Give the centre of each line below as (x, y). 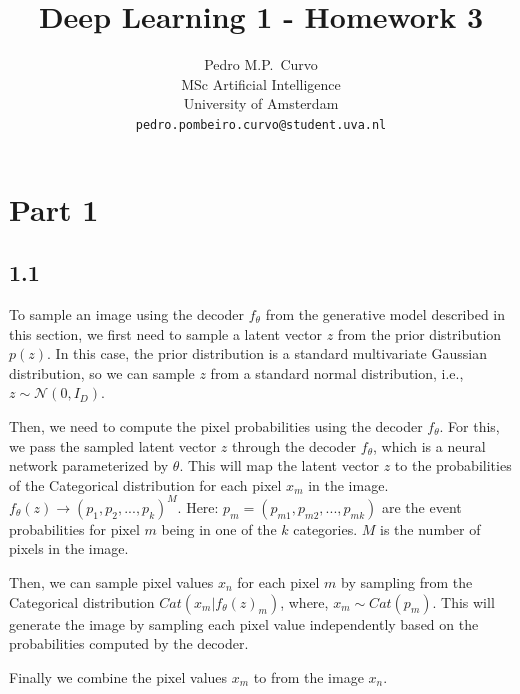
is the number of (430, 528)
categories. (325, 528)
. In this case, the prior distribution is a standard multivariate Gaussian (267, 353)
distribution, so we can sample (102, 372)
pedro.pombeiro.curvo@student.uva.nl (261, 124)
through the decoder (294, 445)
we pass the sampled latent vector (113, 445)
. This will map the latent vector (279, 465)
